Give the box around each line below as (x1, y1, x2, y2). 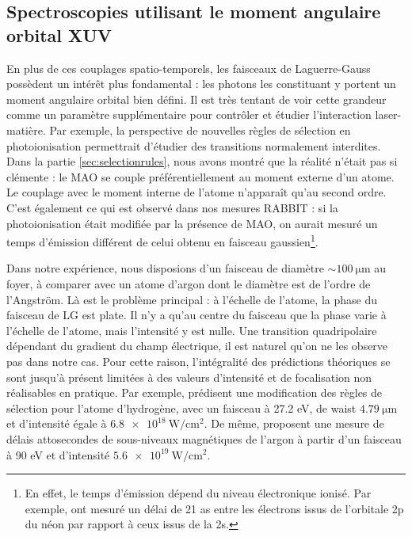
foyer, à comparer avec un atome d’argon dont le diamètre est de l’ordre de (6, 275, 371, 291)
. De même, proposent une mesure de (204, 415, 384, 432)
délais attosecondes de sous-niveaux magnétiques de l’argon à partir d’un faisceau (6, 430, 402, 447)
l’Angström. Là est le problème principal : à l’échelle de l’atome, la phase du (6, 291, 377, 307)
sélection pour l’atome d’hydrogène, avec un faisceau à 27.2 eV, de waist (6, 399, 357, 416)
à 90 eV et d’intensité (6, 446, 110, 463)
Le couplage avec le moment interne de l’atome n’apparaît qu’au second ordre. (6, 184, 387, 200)
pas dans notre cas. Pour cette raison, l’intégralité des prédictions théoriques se (6, 352, 391, 369)
